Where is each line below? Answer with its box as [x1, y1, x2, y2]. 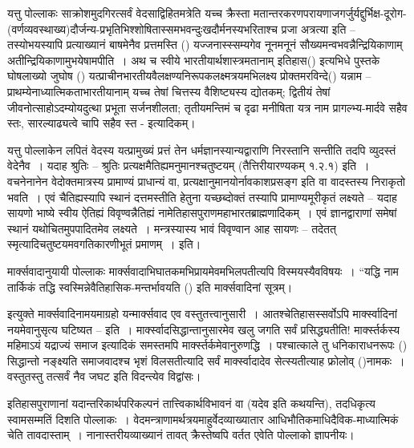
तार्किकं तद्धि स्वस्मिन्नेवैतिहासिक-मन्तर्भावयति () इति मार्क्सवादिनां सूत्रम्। [7, 278, 293, 295]
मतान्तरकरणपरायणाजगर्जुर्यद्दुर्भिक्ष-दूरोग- [254, 5, 407, 21]
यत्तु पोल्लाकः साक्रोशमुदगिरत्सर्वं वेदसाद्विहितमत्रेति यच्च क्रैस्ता [7, 5, 250, 21]
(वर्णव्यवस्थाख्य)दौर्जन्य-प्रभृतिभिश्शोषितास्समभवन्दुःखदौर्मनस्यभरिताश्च [7, 20, 278, 37]
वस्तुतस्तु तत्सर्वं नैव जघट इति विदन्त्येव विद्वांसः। [7, 368, 201, 385]
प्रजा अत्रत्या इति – [281, 20, 356, 37]
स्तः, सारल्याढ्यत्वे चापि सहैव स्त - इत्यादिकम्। [7, 115, 196, 131]
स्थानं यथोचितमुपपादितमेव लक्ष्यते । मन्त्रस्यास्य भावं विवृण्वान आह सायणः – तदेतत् [7, 220, 336, 236]
